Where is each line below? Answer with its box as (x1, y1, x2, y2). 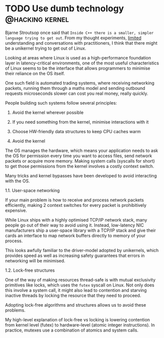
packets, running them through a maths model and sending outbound (5, 85, 146, 91)
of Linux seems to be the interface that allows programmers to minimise (5, 65, 151, 71)
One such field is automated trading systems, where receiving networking (5, 80, 155, 86)
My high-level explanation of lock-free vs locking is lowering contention (5, 316, 150, 322)
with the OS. (5, 178, 30, 184)
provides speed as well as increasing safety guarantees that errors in (5, 253, 145, 258)
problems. (5, 307, 26, 313)
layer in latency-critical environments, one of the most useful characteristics (5, 60, 159, 66)
